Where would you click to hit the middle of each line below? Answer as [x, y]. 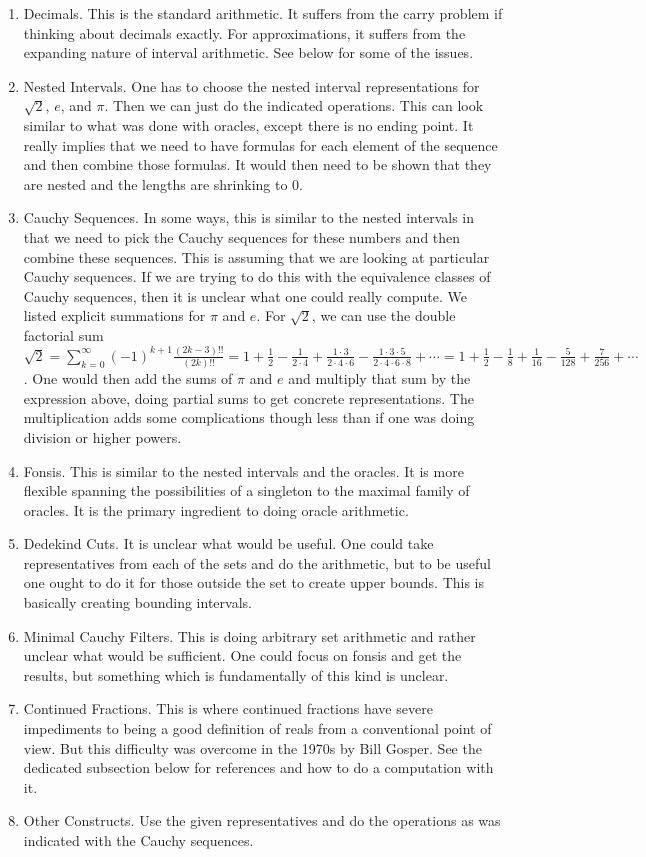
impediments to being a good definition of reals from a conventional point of [257, 728]
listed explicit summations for [114, 315]
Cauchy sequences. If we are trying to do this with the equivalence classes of [257, 276]
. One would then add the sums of [128, 378]
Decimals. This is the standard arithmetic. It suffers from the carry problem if [263, 13]
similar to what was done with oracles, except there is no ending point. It [248, 124]
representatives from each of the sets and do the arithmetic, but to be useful [257, 562]
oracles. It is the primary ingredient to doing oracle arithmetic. [216, 509]
